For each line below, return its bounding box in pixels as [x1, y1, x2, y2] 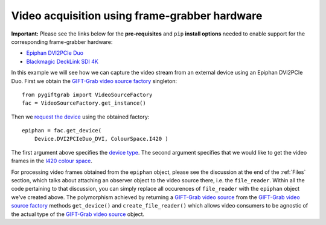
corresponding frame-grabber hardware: [11, 38, 113, 45]
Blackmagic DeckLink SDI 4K [26, 58, 99, 65]
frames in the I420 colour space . [11, 157, 93, 165]
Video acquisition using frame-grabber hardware [11, 9, 263, 22]
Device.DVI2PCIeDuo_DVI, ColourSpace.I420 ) [34, 135, 168, 143]
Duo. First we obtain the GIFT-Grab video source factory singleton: [11, 77, 177, 84]
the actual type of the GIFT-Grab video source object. [11, 211, 145, 218]
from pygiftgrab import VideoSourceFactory [22, 91, 153, 98]
